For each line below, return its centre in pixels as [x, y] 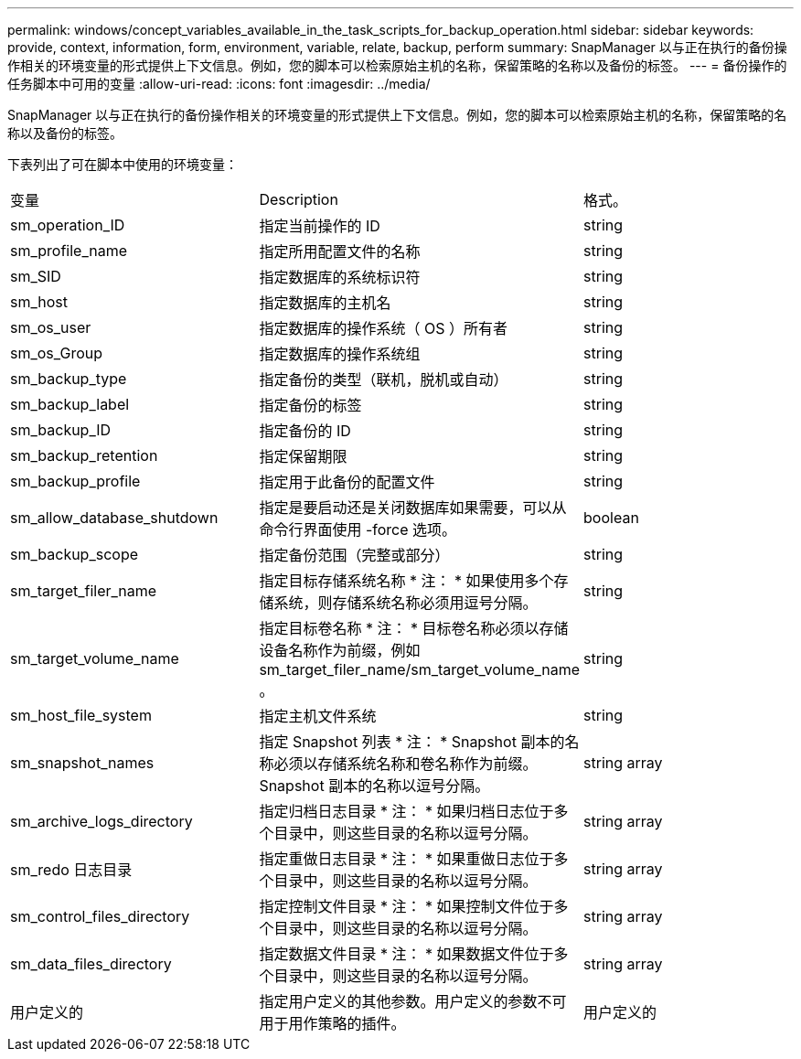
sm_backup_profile [75, 481]
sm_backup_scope [75, 554]
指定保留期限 [303, 456]
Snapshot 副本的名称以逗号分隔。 [374, 786]
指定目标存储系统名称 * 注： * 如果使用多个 [406, 581]
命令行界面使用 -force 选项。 [358, 529]
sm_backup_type [69, 379]
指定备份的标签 [310, 405]
